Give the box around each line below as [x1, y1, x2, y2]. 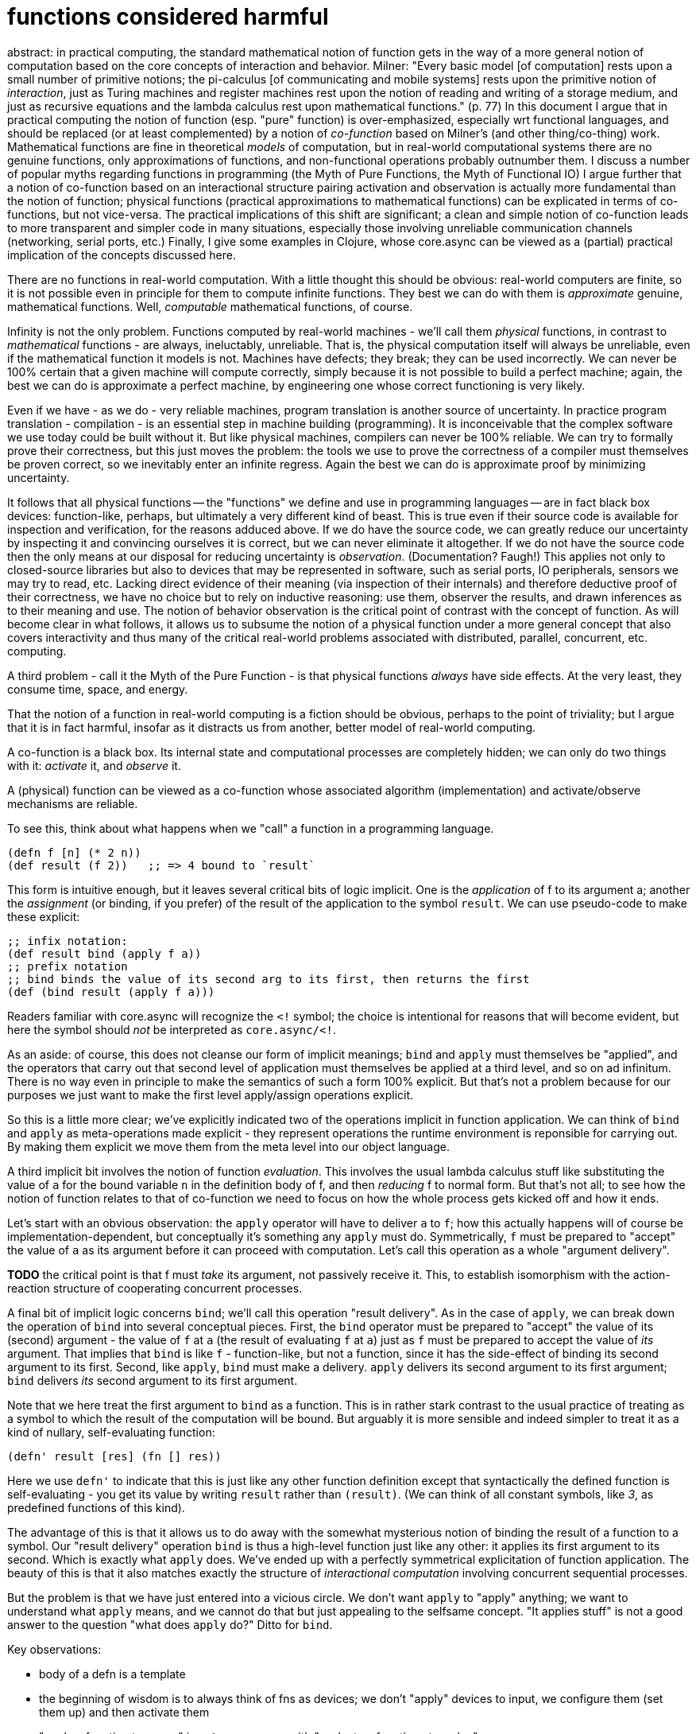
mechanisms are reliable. [7, 796, 138, 811]
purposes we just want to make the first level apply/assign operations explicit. [7, 1087, 414, 1102]
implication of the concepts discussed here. [7, 247, 236, 262]
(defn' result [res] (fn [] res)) [7, 1449, 222, 1463]
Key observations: [7, 1642, 102, 1656]
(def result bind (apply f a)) [7, 947, 202, 960]
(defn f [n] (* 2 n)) [7, 846, 141, 859]
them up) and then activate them [39, 1705, 210, 1719]
